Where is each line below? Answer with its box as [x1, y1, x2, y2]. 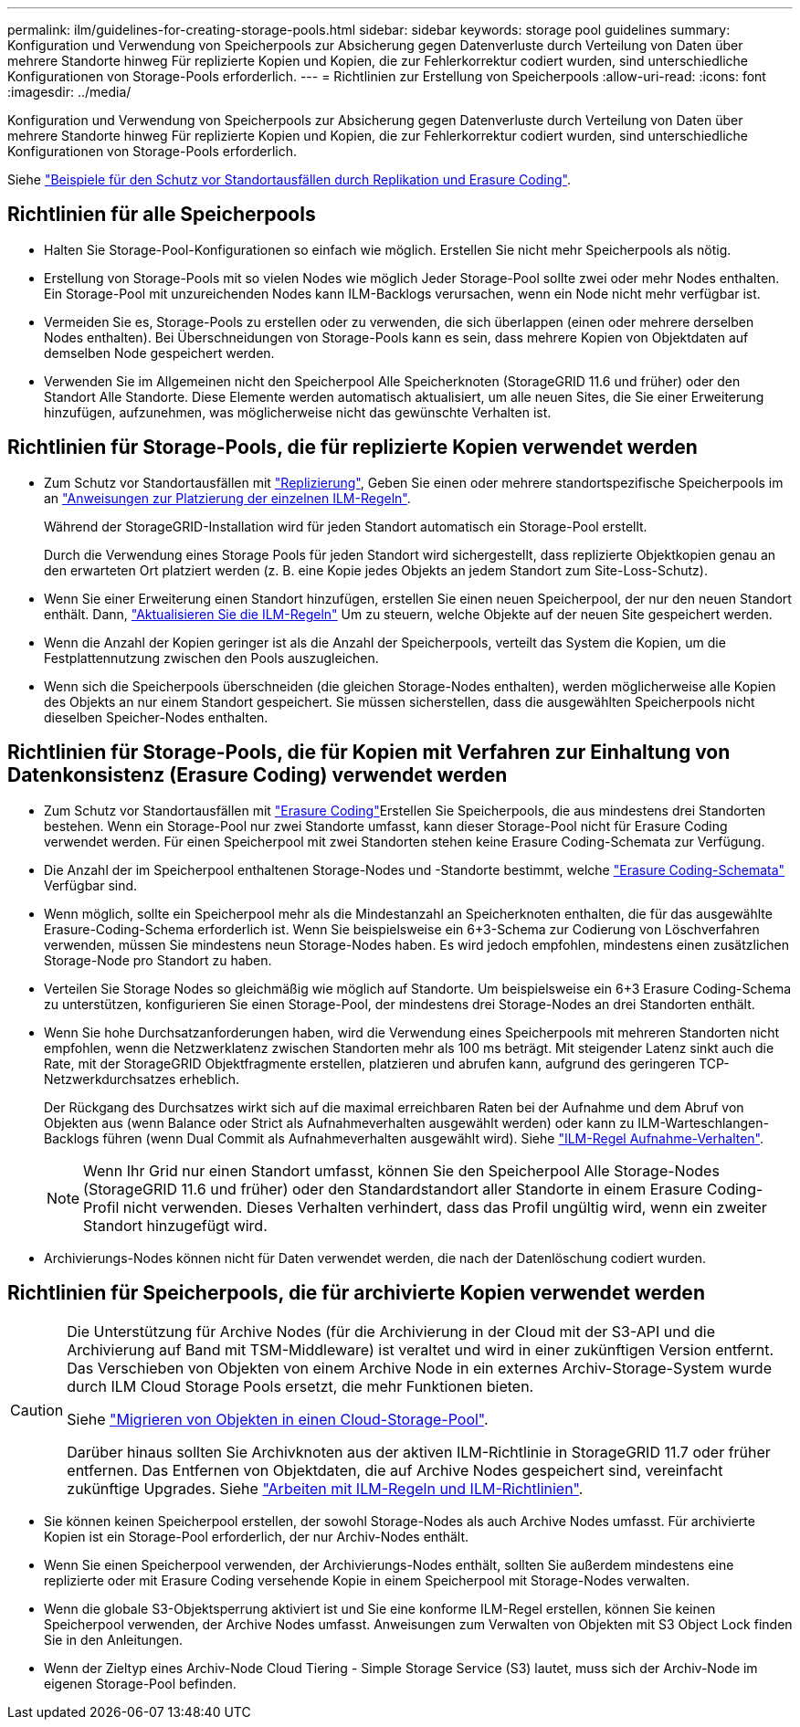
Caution [10, 1401, 64, 1420]
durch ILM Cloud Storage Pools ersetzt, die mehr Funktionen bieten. [67, 1377, 534, 1396]
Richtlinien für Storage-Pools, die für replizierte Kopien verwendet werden [7, 436, 698, 459]
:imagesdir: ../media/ [7, 84, 132, 100]
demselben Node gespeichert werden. [44, 344, 275, 361]
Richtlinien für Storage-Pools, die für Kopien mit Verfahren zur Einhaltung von [7, 741, 731, 764]
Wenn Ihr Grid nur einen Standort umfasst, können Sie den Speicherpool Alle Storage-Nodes [83, 1161, 720, 1180]
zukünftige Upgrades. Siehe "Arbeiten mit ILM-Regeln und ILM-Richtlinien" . [67, 1480, 584, 1499]
